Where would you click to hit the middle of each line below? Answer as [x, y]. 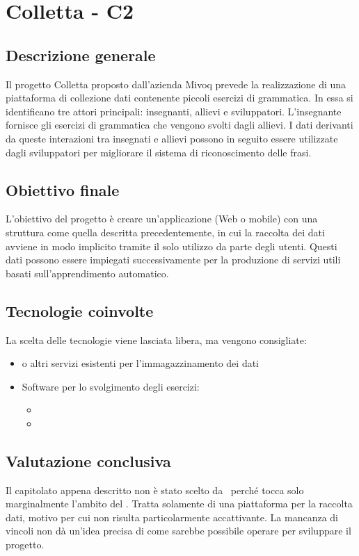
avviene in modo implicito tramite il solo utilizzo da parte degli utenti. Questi [171, 246]
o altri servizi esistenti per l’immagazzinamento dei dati [141, 363]
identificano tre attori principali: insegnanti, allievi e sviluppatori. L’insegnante [174, 111]
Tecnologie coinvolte [80, 310]
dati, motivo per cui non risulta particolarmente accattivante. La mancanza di [172, 517]
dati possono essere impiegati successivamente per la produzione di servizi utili [173, 260]
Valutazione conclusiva [88, 460]
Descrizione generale [81, 55]
